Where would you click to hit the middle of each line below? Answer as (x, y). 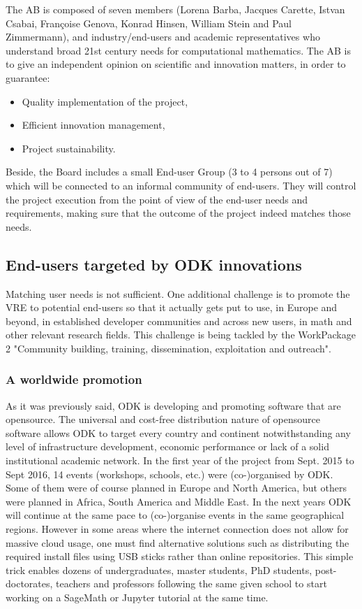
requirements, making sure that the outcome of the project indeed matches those (178, 213)
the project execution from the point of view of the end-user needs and (157, 199)
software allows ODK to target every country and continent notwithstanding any (178, 432)
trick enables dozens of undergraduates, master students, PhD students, (159, 569)
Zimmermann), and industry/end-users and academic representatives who (163, 37)
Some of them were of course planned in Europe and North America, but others (176, 488)
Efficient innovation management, (93, 125)
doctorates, (29, 583)
